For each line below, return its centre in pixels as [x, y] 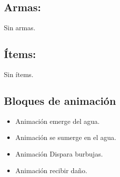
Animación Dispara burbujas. [59, 153]
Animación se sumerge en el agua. [66, 137]
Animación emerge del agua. [57, 121]
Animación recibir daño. [51, 170]
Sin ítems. [19, 74]
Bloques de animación [60, 100]
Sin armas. [20, 28]
